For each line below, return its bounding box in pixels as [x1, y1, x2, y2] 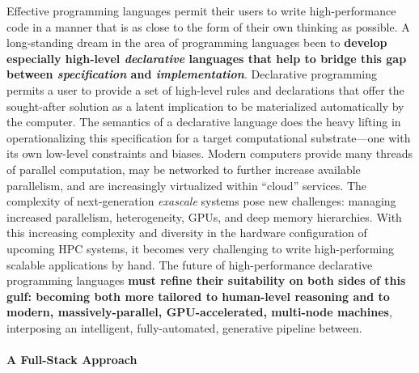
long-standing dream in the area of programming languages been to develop [6, 34, 387, 51]
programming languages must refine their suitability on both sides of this [6, 272, 406, 289]
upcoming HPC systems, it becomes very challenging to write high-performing [6, 239, 394, 256]
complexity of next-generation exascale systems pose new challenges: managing [6, 193, 396, 210]
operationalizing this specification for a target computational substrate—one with [6, 129, 411, 146]
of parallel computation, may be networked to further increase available [6, 160, 361, 177]
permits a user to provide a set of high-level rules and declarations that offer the [6, 81, 404, 98]
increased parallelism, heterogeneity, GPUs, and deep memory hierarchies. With [6, 208, 402, 225]
